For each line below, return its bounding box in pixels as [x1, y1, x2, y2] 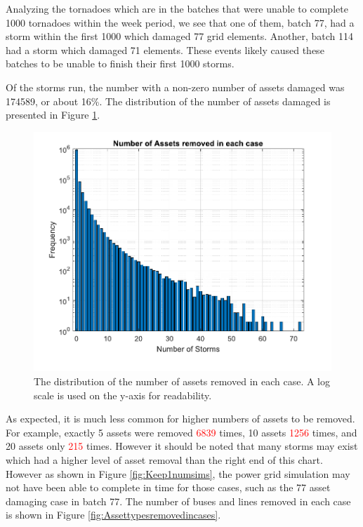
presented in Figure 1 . [6, 107, 100, 122]
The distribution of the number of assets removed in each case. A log [34, 373, 331, 388]
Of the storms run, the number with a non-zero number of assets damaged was [6, 79, 345, 94]
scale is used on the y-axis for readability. [34, 387, 212, 402]
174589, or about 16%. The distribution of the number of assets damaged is [6, 93, 331, 108]
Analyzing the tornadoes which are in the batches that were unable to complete [6, 1, 348, 15]
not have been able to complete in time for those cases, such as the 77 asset [6, 480, 331, 495]
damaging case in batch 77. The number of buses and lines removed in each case [6, 493, 351, 508]
